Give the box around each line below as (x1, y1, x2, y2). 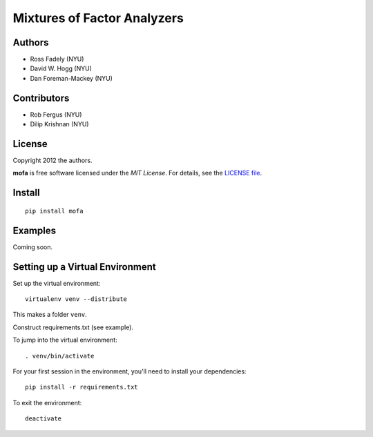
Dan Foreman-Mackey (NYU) (30, 74, 113, 82)
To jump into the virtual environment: (12, 336, 117, 344)
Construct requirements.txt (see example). (12, 323, 134, 331)
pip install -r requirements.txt (25, 383, 138, 391)
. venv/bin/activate (25, 352, 95, 360)
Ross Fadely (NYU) (30, 55, 84, 64)
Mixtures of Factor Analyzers (12, 10, 184, 26)
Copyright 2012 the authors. (12, 156, 93, 165)
